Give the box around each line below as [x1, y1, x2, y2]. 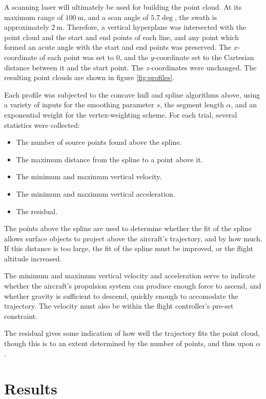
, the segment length [160, 99, 224, 110]
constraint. [4, 310, 38, 321]
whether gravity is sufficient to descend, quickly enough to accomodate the [4, 290, 238, 301]
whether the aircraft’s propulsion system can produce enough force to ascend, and [4, 280, 261, 291]
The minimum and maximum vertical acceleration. [16, 188, 175, 199]
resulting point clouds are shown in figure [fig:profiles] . [4, 72, 175, 83]
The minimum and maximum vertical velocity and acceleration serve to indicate [4, 270, 256, 281]
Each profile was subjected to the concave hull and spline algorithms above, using [4, 89, 260, 100]
